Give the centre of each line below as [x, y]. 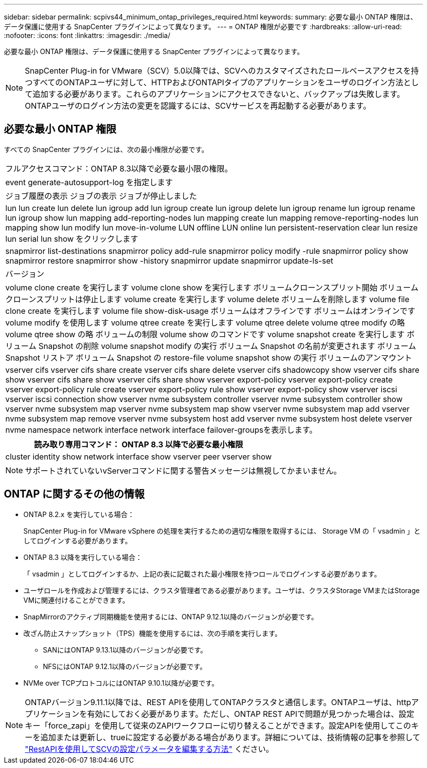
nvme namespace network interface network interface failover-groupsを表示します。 [161, 430]
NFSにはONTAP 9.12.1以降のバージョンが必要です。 [125, 666]
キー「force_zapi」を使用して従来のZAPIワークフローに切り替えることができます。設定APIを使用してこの [218, 725]
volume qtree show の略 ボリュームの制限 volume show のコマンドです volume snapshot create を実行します [205, 334]
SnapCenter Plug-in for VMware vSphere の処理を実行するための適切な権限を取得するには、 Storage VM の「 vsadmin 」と [222, 531]
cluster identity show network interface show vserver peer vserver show [139, 456]
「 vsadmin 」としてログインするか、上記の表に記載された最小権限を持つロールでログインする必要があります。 [202, 574]
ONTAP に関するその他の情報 [74, 494]
